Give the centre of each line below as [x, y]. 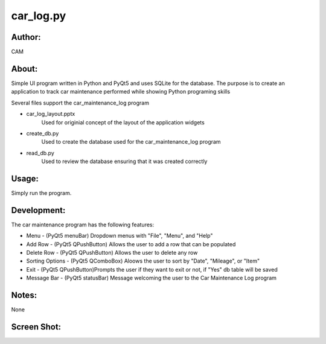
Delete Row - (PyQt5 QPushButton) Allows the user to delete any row [112, 253]
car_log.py [39, 16]
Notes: [24, 295]
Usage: [25, 178]
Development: [38, 210]
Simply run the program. [41, 193]
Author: [26, 37]
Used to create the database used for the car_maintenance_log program [131, 142]
